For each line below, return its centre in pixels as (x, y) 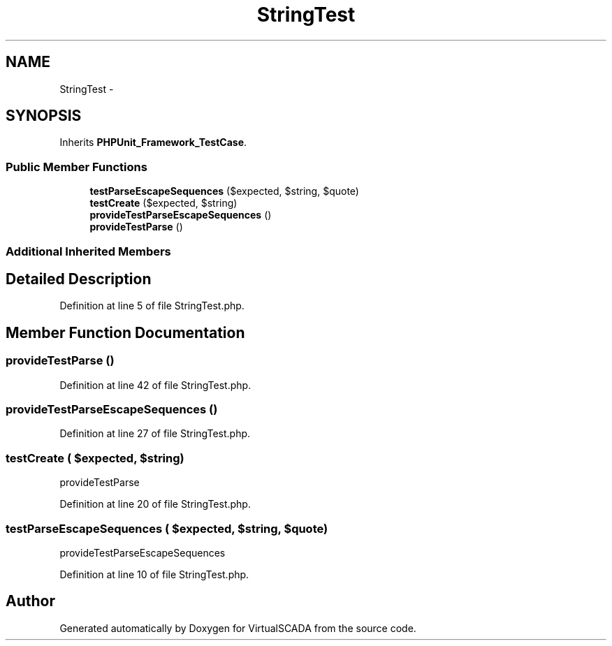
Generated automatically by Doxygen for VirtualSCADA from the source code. (238, 628)
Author (30, 601)
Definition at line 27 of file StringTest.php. (155, 434)
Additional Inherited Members (88, 251)
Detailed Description (79, 279)
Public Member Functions (76, 167)
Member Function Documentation (125, 332)
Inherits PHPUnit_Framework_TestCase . (153, 142)
